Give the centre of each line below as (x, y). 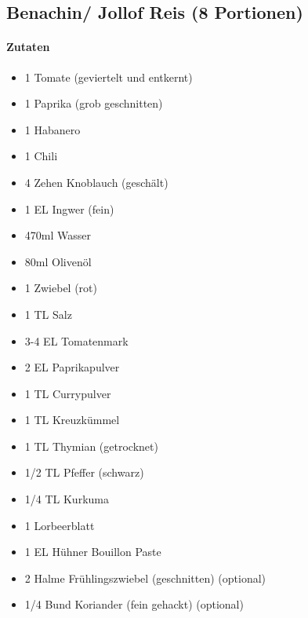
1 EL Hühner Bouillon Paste (93, 552)
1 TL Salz (48, 314)
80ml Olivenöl (58, 261)
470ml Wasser (58, 235)
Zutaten (28, 47)
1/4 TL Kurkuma (67, 499)
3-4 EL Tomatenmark (76, 340)
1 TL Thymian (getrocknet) (91, 446)
